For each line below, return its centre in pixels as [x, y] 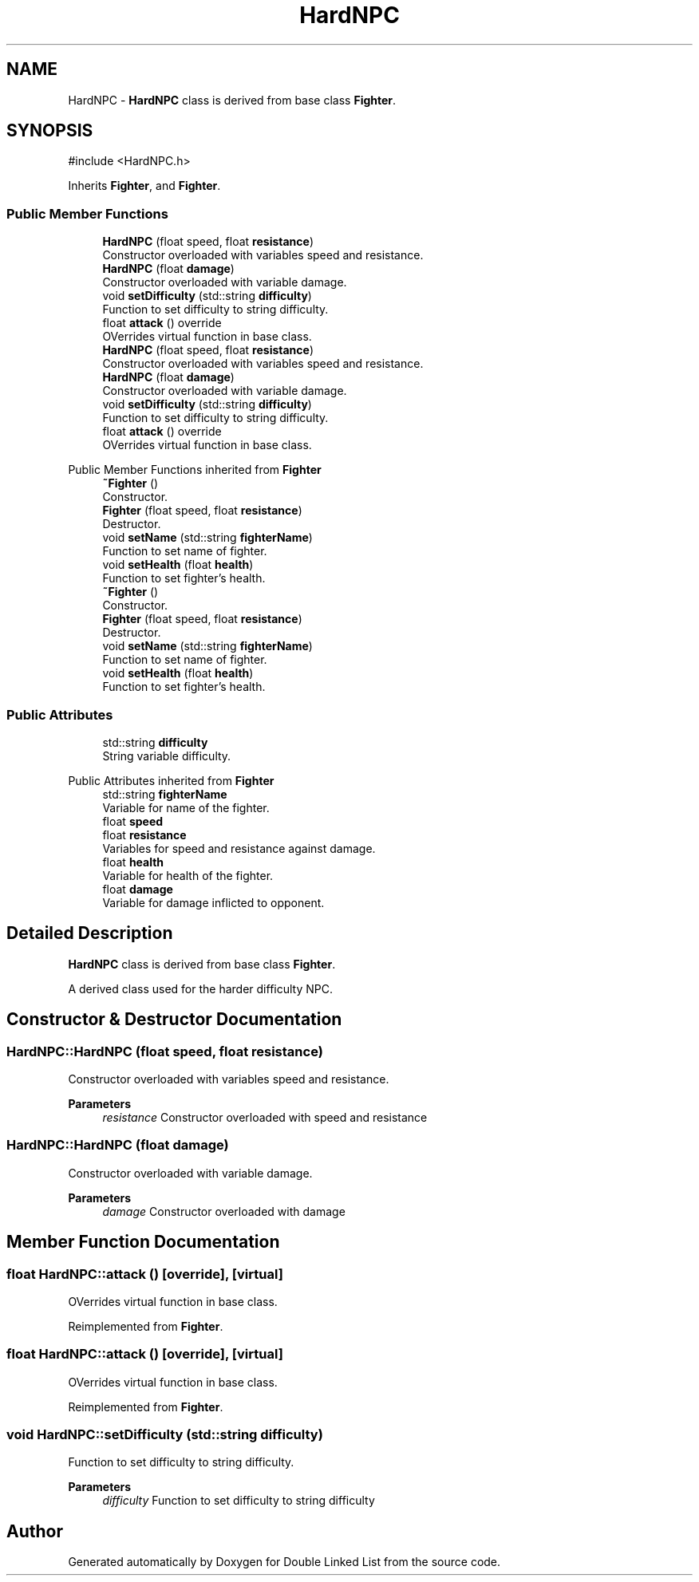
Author [35, 1531]
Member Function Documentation [143, 1242]
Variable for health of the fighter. [188, 875]
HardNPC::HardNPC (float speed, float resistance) [165, 1051]
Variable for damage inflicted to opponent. [213, 902]
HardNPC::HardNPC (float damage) [118, 1145]
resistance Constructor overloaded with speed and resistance [265, 1117]
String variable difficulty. [167, 755]
